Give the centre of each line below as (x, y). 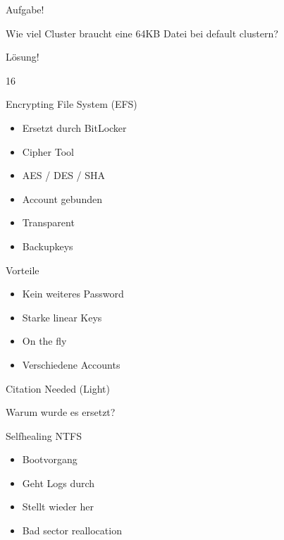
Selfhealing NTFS (44, 435)
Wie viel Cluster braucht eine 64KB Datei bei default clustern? (142, 33)
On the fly (44, 341)
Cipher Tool (48, 151)
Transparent (48, 222)
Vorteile (23, 270)
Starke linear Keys (62, 317)
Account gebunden (62, 198)
